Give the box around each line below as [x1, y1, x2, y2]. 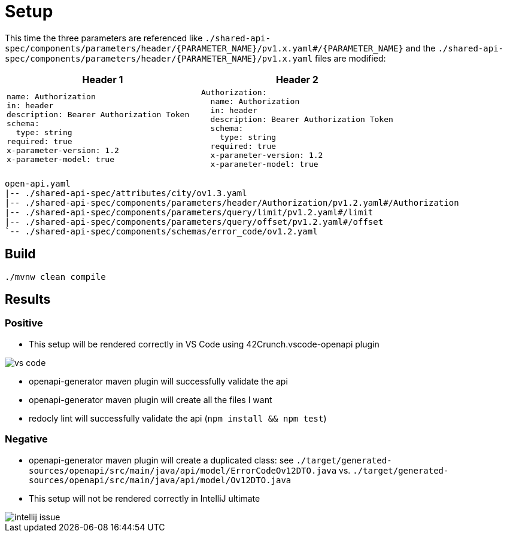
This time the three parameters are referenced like [5, 32, 203, 43]
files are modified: [315, 53, 386, 63]
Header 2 [275, 73, 318, 86]
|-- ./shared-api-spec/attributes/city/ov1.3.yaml [5, 188, 247, 198]
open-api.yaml [5, 178, 71, 188]
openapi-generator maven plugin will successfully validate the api [29, 376, 288, 386]
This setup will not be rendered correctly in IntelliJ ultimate [29, 493, 260, 504]
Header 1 [82, 73, 123, 86]
